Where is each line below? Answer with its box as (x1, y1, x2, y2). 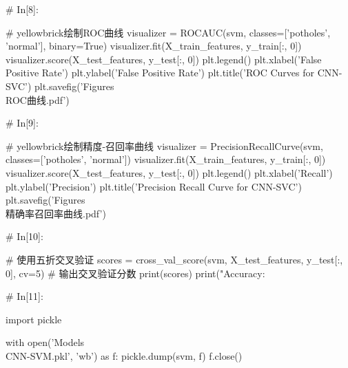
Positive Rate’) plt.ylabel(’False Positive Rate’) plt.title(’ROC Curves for (6, 65, 315, 80)
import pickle (6, 312, 62, 326)
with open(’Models (6, 335, 85, 349)
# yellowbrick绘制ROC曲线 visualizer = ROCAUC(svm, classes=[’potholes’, (6, 25, 331, 39)
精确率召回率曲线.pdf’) (6, 206, 106, 220)
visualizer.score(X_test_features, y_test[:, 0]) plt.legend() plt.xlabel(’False (6, 52, 322, 66)
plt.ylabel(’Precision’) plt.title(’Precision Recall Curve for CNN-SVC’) (6, 179, 302, 193)
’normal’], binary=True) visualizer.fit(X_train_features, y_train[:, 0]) (6, 39, 302, 53)
